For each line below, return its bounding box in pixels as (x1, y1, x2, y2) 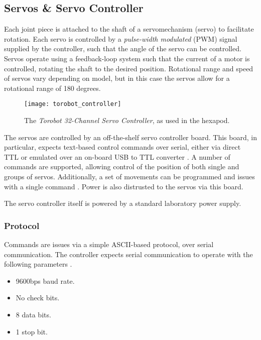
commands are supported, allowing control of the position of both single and (4, 161, 239, 172)
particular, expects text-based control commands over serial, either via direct (4, 142, 241, 152)
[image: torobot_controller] (24, 100, 121, 108)
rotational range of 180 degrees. (4, 82, 101, 93)
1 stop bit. (16, 326, 48, 336)
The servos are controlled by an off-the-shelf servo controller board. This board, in (4, 132, 257, 142)
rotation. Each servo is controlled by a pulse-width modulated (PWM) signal (4, 33, 237, 44)
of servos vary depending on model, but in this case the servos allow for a (4, 73, 230, 83)
